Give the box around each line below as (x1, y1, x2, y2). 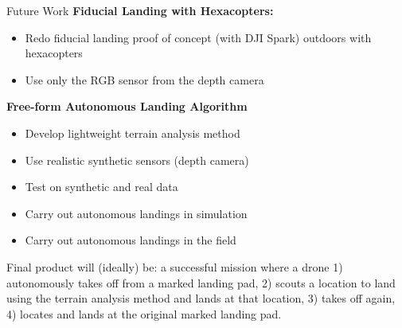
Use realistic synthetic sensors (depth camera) (25, 151, 249, 168)
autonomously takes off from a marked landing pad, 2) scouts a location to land (6, 274, 396, 291)
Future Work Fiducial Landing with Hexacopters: (6, 2, 274, 18)
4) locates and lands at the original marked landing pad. (6, 305, 282, 322)
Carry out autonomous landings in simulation (25, 205, 248, 221)
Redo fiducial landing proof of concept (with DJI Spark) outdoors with (25, 29, 372, 45)
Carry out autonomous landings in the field (25, 232, 236, 248)
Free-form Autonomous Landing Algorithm (6, 98, 248, 115)
